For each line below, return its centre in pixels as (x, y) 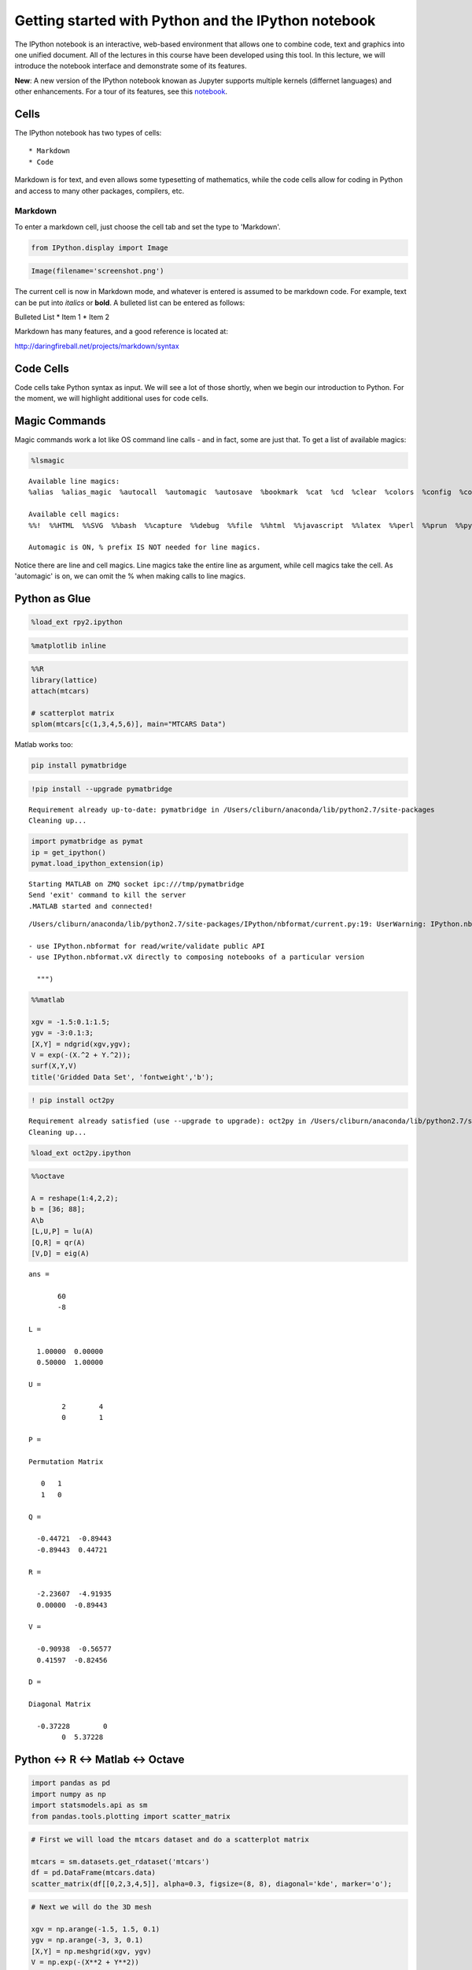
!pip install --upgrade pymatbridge (102, 789)
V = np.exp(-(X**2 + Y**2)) (85, 1963)
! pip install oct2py (73, 1100)
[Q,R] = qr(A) (58, 1242)
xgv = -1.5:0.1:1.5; (70, 1022)
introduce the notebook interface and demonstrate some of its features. (131, 66)
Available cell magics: (74, 515)
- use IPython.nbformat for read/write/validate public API (147, 946)
